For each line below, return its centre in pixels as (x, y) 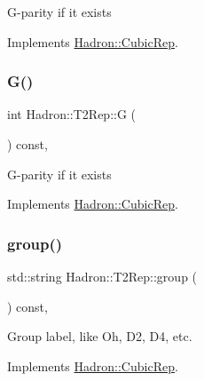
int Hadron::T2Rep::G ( (72, 114)
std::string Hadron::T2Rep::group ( (102, 276)
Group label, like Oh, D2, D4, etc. (100, 336)
